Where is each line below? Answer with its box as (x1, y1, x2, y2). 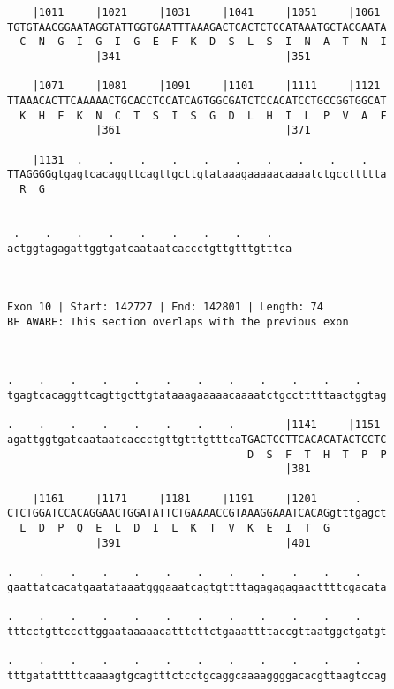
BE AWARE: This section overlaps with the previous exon (7, 315, 349, 328)
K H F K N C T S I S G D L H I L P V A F (19, 109, 387, 122)
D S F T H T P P (247, 448, 387, 461)
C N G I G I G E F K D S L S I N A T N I (19, 35, 387, 49)
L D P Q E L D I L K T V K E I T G (19, 521, 330, 534)
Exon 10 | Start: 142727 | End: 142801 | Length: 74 (7, 301, 323, 314)
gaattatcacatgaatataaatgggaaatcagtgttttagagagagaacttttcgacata (7, 580, 387, 593)
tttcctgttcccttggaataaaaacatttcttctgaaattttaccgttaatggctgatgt (7, 624, 387, 638)
